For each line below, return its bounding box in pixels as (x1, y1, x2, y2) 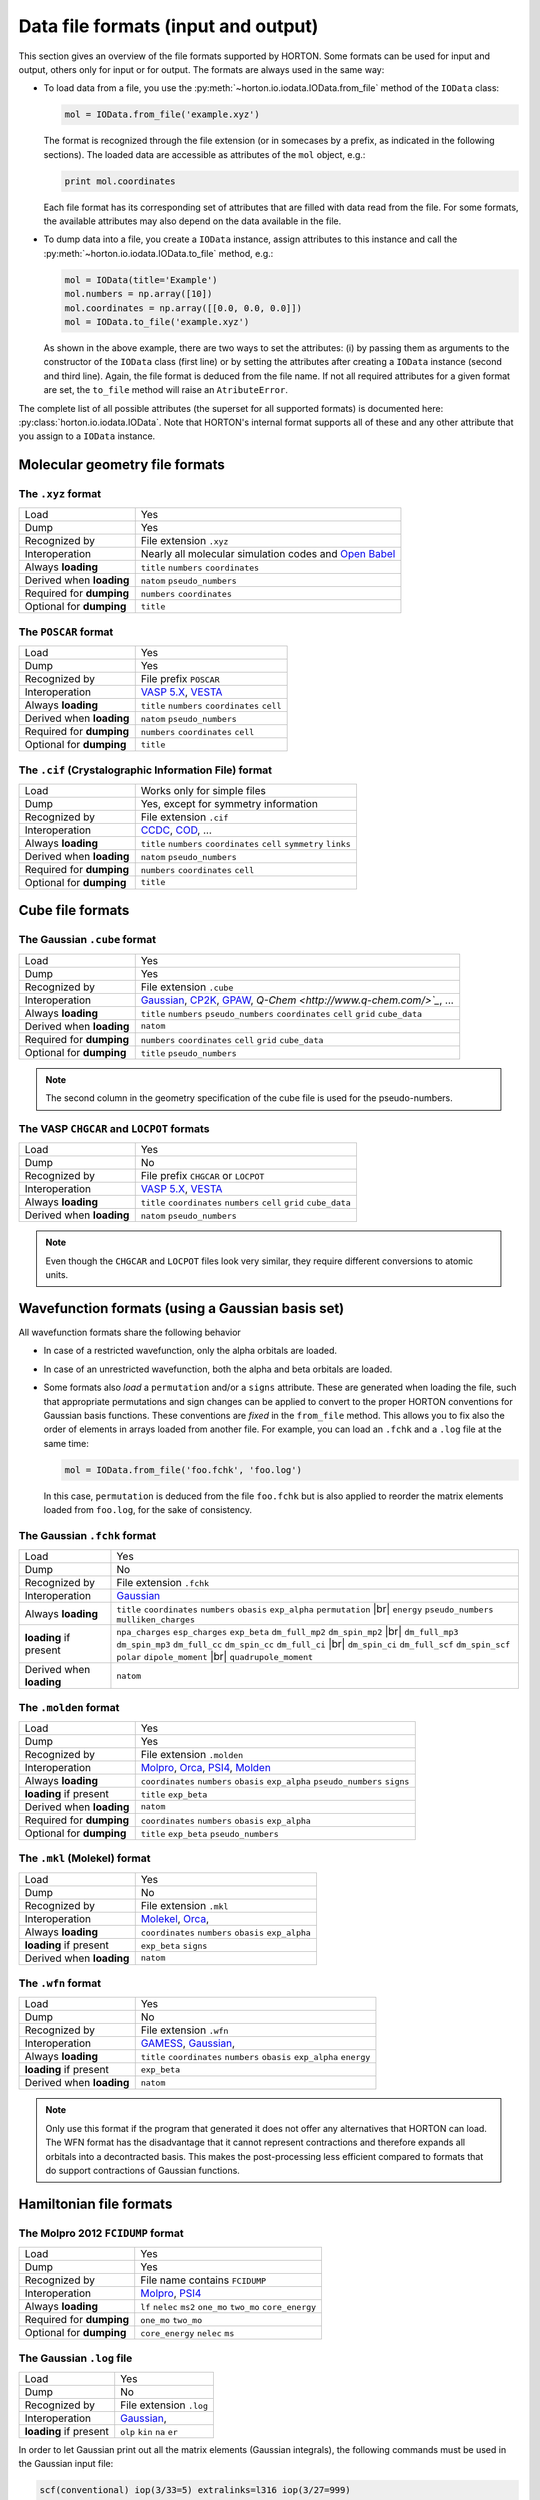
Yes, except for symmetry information (140, 796, 319, 810)
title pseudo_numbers (140, 1048, 237, 1059)
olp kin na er (120, 2426, 179, 2437)
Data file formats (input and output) (18, 15, 319, 37)
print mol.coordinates (64, 175, 176, 187)
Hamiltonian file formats (18, 2195, 173, 2212)
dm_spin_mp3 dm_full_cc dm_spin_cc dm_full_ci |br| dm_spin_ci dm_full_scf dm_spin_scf (116, 1637, 511, 1651)
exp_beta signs (140, 1940, 208, 1951)
